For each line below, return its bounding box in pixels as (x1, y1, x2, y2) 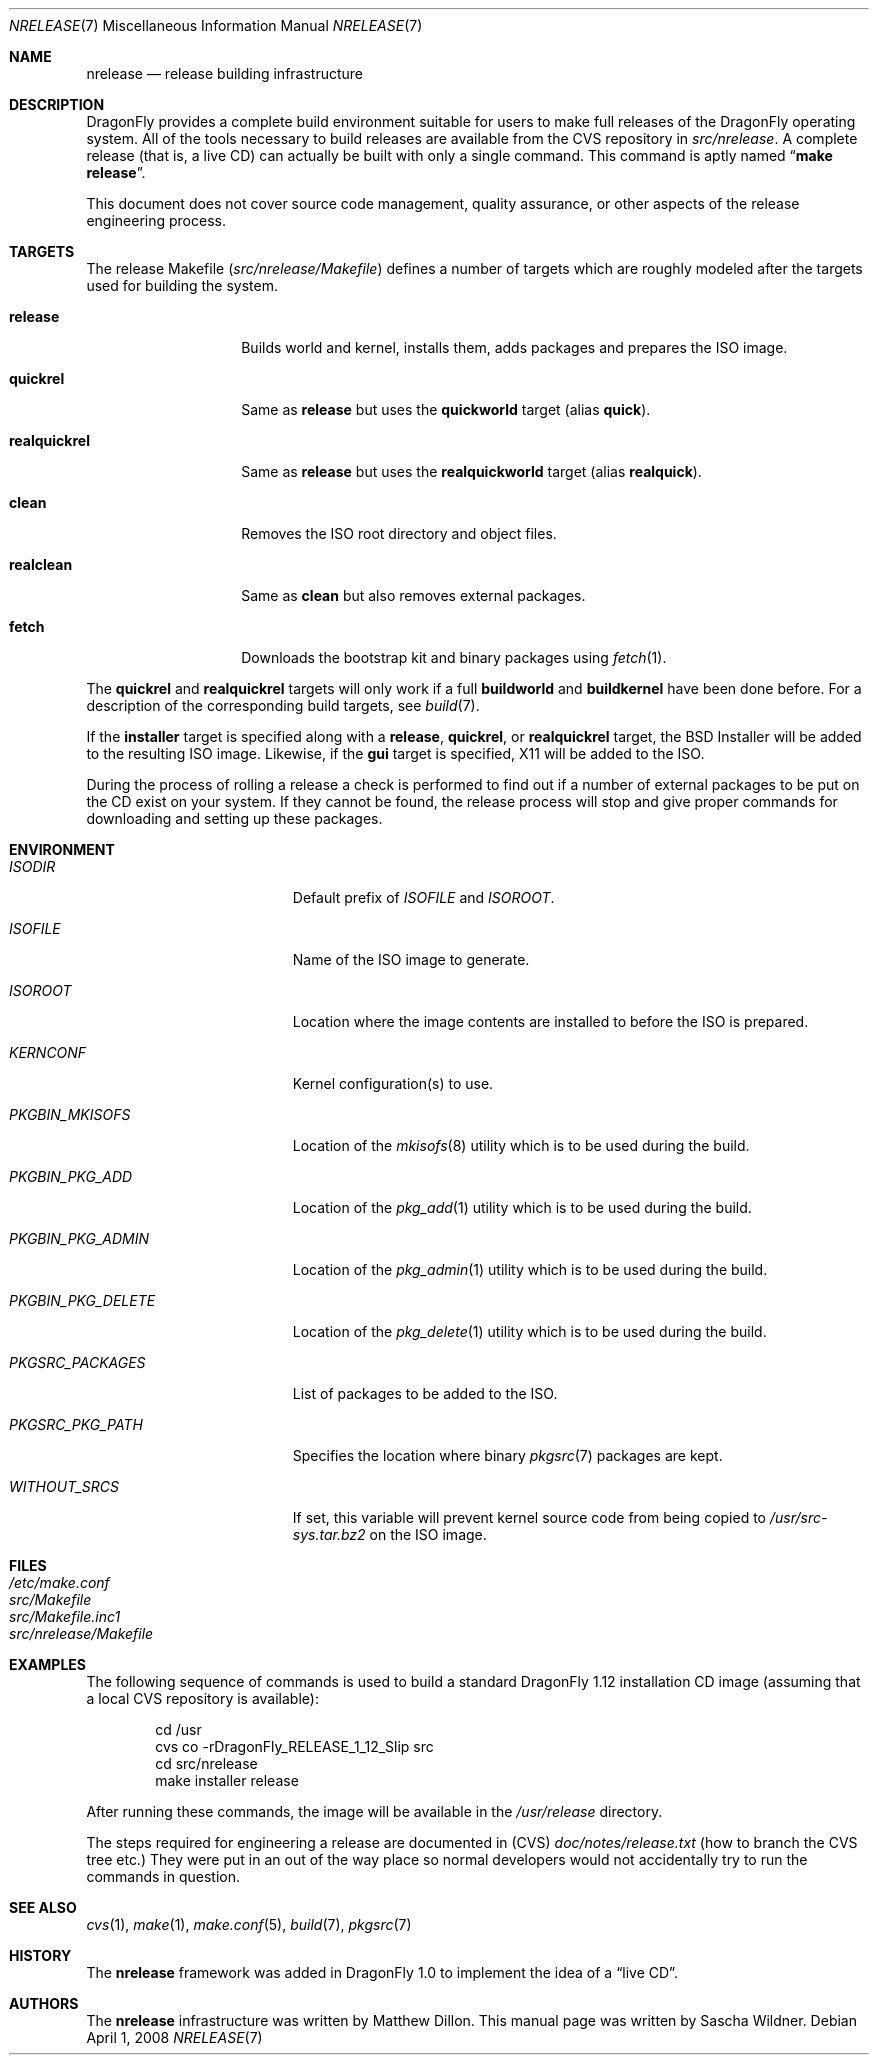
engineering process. (86, 212, 226, 229)
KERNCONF (9, 1044, 87, 1061)
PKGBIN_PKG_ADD (9, 1168, 133, 1185)
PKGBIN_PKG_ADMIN (9, 1230, 150, 1247)
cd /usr (155, 1721, 202, 1738)
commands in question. (86, 1868, 241, 1885)
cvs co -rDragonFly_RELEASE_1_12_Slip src (155, 1738, 434, 1755)
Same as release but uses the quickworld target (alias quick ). (241, 401, 651, 418)
